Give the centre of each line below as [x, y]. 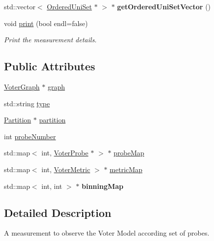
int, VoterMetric [66, 169]
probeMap [129, 153]
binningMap [102, 186]
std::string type [27, 103]
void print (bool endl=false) [46, 23]
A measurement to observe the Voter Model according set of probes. [107, 233]
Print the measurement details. [50, 40]
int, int [52, 186]
